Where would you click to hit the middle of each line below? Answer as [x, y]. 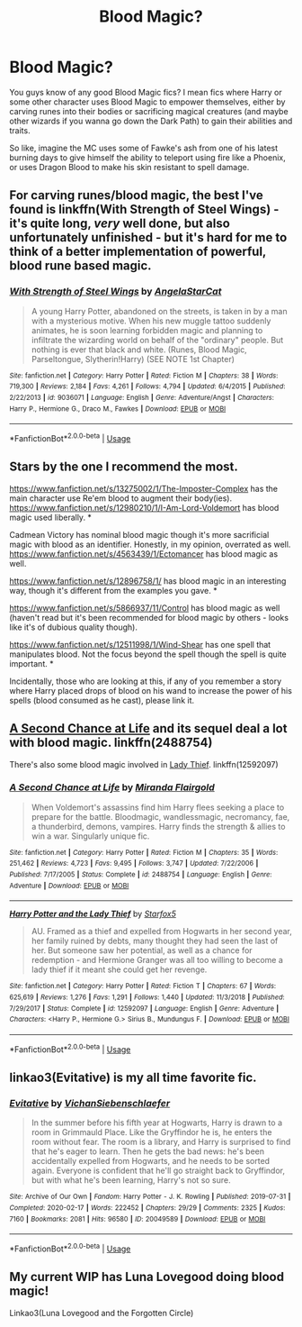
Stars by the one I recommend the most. [124, 467]
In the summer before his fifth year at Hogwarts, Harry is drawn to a [157, 1122]
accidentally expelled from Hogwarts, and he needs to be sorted [151, 1161]
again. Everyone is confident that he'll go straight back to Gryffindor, [158, 1171]
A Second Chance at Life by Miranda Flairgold [112, 787]
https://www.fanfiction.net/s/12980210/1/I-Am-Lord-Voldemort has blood [144, 507]
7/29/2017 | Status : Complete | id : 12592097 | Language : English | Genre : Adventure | [144, 1008]
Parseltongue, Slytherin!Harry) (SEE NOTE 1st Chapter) [133, 359]
